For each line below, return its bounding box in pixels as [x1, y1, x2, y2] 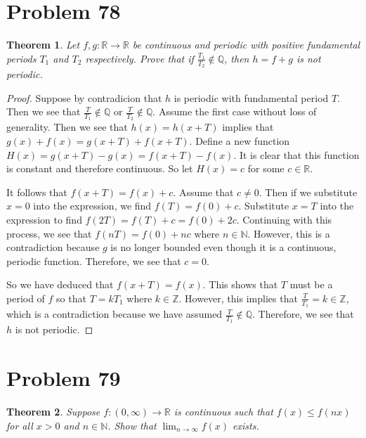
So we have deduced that [6, 277, 114, 292]
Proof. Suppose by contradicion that [6, 90, 162, 105]
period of [6, 290, 45, 305]
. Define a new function [189, 133, 290, 148]
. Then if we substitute [259, 184, 358, 199]
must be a [289, 277, 333, 292]
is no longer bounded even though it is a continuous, [110, 240, 336, 255]
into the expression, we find [33, 198, 152, 213]
